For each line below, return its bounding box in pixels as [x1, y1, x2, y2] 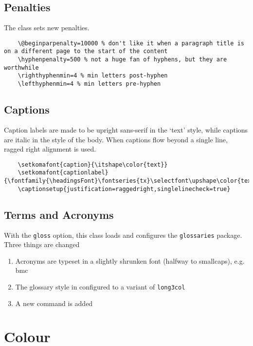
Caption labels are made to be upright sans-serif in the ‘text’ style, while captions [4, 124, 248, 135]
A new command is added [15, 298, 93, 308]
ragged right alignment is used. [4, 144, 96, 154]
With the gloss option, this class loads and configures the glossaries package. [4, 230, 242, 240]
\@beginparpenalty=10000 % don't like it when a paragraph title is [18, 39, 244, 47]
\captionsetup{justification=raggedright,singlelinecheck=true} [18, 185, 231, 192]
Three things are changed [4, 239, 80, 250]
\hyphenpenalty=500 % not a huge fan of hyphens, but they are [18, 56, 227, 63]
